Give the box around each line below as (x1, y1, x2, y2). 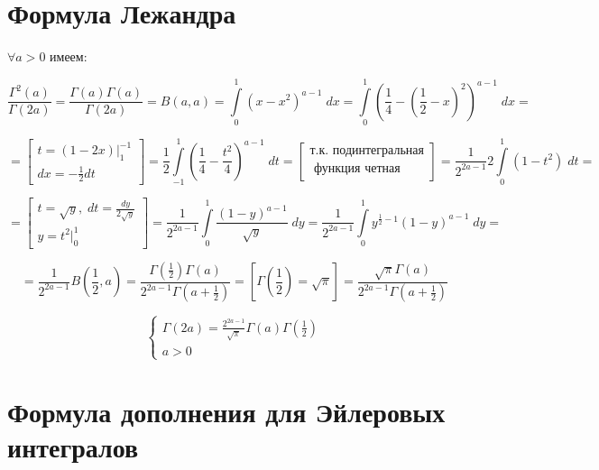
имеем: (50, 47, 88, 66)
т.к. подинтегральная (309, 144, 424, 158)
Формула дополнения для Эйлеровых (7, 393, 446, 430)
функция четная (314, 162, 401, 176)
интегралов (7, 429, 139, 465)
